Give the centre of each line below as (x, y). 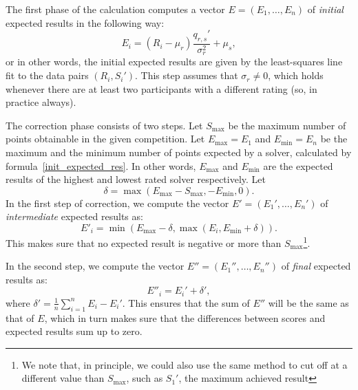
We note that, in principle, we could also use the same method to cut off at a (185, 364)
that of (20, 317)
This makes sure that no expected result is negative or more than (144, 242)
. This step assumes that (186, 75)
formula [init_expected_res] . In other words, (101, 165)
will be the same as (308, 302)
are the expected (298, 165)
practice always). (41, 102)
